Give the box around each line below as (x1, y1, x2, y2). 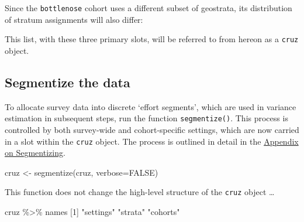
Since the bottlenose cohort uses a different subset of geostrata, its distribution (5, 2, 292, 13)
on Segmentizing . (5, 146, 65, 159)
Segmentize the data (5, 73, 130, 91)
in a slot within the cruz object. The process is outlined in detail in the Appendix (5, 135, 299, 147)
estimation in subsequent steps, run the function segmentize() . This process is (5, 112, 288, 124)
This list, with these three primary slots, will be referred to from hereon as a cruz (5, 33, 299, 45)
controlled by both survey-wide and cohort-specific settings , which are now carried (5, 123, 299, 135)
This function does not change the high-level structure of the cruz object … (5, 186, 275, 198)
